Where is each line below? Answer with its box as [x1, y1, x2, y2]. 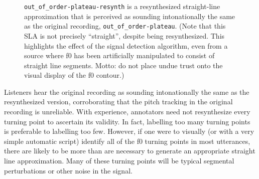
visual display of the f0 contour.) [24, 70, 124, 80]
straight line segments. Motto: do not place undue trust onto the [24, 60, 223, 70]
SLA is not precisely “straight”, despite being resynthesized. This [24, 30, 225, 41]
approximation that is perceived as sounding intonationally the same [24, 11, 235, 21]
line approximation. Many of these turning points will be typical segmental [4, 155, 234, 166]
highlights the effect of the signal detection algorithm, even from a [24, 40, 228, 51]
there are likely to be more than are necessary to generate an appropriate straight [4, 145, 255, 156]
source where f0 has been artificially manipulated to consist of [24, 50, 215, 61]
